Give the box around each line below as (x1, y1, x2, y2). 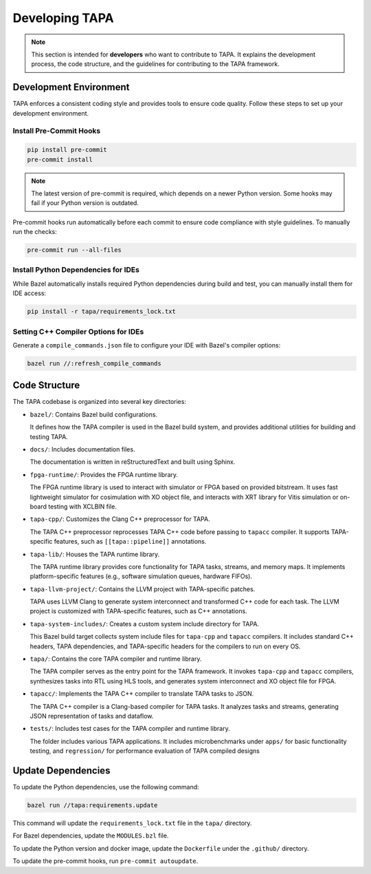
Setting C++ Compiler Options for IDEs (12, 327, 144, 337)
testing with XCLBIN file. (48, 502, 117, 511)
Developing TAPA (12, 10, 114, 25)
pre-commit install (27, 156, 93, 163)
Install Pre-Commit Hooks (12, 126, 101, 136)
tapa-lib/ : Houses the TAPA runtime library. (30, 550, 160, 558)
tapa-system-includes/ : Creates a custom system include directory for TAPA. (30, 619, 260, 628)
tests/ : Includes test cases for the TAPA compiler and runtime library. (30, 725, 230, 733)
